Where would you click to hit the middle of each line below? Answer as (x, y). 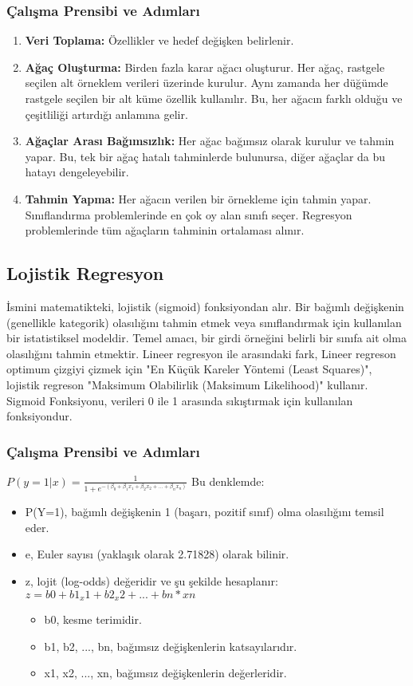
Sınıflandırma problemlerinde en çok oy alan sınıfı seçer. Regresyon (189, 214)
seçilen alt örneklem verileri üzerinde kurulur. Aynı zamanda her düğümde (206, 83)
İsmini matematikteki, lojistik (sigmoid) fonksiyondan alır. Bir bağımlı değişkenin (205, 306)
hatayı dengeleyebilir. (77, 172)
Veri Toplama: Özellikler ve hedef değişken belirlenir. (159, 40)
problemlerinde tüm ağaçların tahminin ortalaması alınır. (165, 230)
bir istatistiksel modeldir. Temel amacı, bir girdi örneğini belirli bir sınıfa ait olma (206, 338)
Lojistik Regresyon (85, 273)
